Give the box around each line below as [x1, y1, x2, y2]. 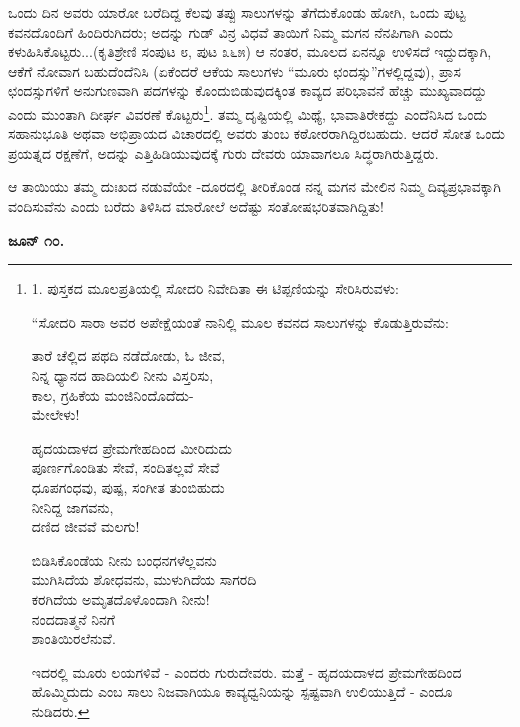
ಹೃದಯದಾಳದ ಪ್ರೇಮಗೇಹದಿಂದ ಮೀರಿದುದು [31, 437, 233, 458]
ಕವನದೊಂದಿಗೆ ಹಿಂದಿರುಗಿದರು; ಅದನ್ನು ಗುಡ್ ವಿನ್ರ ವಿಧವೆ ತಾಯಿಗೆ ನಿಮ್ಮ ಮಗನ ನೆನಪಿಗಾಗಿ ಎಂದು [8, 21, 453, 42]
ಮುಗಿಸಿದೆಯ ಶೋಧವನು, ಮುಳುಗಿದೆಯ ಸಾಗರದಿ [31, 569, 257, 590]
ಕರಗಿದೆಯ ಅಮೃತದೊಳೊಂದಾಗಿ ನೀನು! [31, 588, 210, 609]
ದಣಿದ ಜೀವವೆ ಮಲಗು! [31, 516, 140, 537]
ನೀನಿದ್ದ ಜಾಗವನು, [31, 496, 114, 517]
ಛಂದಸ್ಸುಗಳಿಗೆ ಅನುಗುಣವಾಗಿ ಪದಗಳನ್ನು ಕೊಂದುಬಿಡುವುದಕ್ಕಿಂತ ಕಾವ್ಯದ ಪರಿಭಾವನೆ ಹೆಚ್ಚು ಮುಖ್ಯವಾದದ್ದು [8, 80, 487, 101]
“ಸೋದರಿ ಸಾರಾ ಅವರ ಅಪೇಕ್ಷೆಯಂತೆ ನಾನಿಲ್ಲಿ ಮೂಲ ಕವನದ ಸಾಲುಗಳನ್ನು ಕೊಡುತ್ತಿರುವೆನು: [31, 311, 449, 332]
